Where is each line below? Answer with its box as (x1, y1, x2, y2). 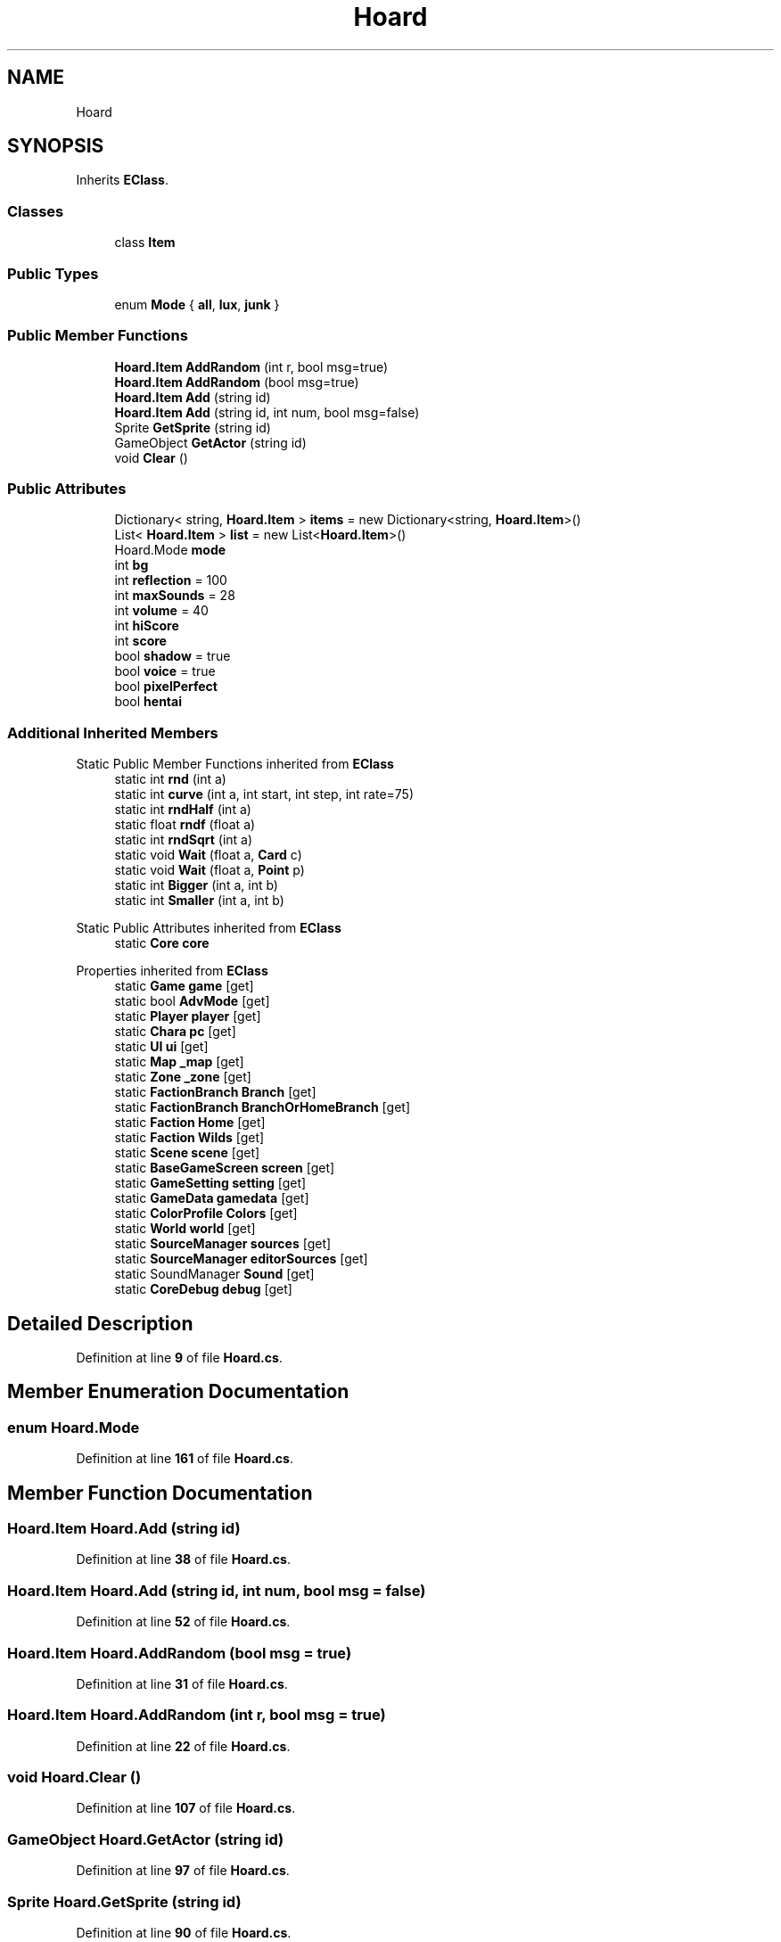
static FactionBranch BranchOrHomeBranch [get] (114, 1099, 410, 1115)
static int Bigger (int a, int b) (114, 877, 278, 893)
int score (114, 633, 167, 649)
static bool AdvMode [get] (114, 993, 270, 1009)
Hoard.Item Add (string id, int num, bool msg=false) (114, 404, 420, 420)
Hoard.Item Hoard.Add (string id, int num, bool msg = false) (7, 1581, 426, 1600)
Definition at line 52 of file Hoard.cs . (76, 1614, 291, 1630)
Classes (7, 202, 64, 220)
